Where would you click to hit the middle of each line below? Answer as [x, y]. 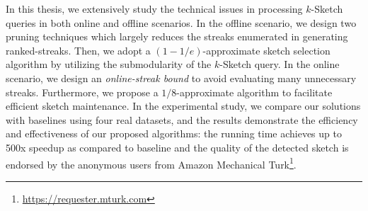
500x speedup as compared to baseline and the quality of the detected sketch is [177, 147]
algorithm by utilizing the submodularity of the [109, 64]
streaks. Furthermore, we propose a [82, 92]
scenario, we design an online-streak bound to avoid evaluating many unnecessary [181, 78]
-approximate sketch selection [266, 50]
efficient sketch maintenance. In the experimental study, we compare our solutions [183, 106]
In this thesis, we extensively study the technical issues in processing [154, 8]
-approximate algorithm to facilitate [254, 92]
